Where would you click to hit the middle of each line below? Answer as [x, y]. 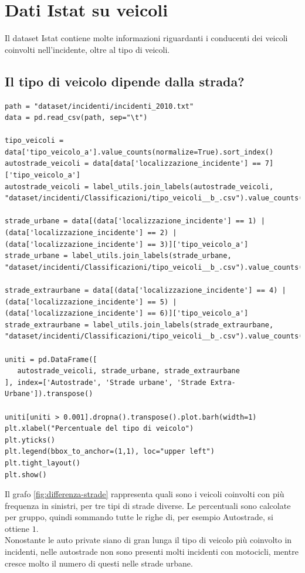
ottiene [17, 528]
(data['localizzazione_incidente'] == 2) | [91, 233]
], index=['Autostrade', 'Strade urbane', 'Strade [106, 382]
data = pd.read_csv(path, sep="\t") [76, 118]
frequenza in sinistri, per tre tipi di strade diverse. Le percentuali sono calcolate [148, 505]
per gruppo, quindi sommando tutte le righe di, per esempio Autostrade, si [139, 517]
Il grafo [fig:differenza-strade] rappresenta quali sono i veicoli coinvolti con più [145, 494]
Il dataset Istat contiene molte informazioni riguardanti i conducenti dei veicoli [146, 38]
